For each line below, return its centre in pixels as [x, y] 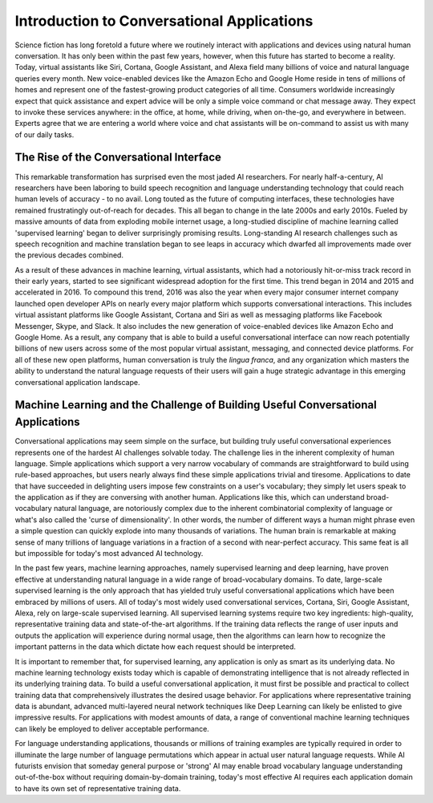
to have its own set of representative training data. [98, 788]
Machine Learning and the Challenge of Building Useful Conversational [196, 405]
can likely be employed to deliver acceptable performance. [112, 728]
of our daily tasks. [45, 134]
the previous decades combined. [69, 255]
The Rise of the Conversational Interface [118, 158]
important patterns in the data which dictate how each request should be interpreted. [156, 647]
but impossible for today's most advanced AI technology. [109, 554]
